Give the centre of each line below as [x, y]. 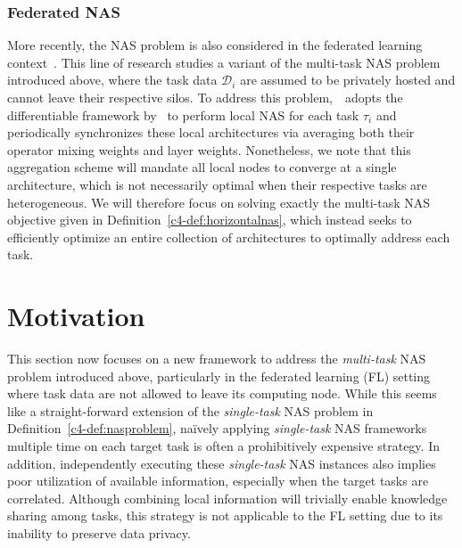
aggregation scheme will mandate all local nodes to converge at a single [202, 167]
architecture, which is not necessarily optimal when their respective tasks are [217, 184]
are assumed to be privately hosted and [348, 80]
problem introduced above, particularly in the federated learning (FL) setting [219, 376]
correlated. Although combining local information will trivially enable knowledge [227, 498]
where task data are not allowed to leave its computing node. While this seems [222, 393]
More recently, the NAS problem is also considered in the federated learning [215, 45]
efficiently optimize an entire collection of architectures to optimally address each [229, 237]
